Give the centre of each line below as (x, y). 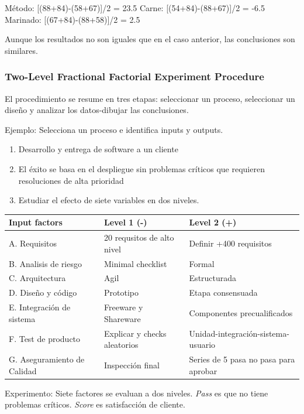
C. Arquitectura (37, 278)
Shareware (122, 318)
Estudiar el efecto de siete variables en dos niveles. (109, 200)
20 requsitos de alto (139, 237)
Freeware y (123, 307)
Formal (202, 263)
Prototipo (121, 292)
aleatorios (121, 345)
